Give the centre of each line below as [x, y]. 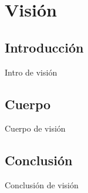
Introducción [44, 47]
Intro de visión [31, 72]
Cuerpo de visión [35, 128]
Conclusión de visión [42, 185]
